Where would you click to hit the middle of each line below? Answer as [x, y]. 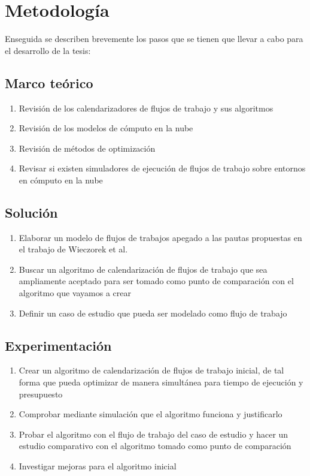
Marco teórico [49, 82]
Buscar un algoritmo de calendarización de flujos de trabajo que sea [143, 269]
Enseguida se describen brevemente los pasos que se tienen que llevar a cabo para [154, 39]
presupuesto [41, 394]
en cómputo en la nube [61, 180]
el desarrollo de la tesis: [48, 50]
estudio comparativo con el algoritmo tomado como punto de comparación [155, 446]
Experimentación [58, 345]
